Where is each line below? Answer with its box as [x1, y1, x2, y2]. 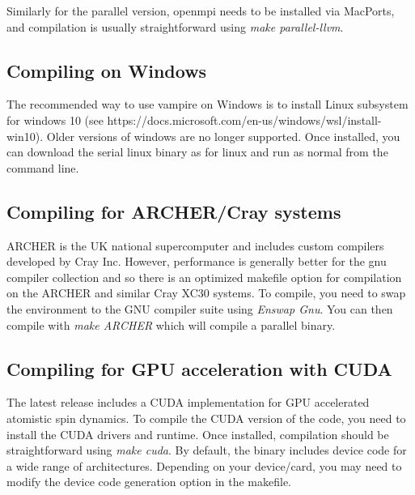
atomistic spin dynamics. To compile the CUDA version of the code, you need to [6, 409, 406, 426]
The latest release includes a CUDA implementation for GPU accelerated [6, 394, 370, 411]
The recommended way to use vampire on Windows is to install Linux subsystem [6, 96, 409, 113]
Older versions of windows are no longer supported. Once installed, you [46, 127, 400, 144]
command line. [6, 159, 79, 176]
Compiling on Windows [6, 58, 207, 83]
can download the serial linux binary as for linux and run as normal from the [6, 143, 388, 160]
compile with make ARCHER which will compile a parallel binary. [6, 316, 336, 333]
